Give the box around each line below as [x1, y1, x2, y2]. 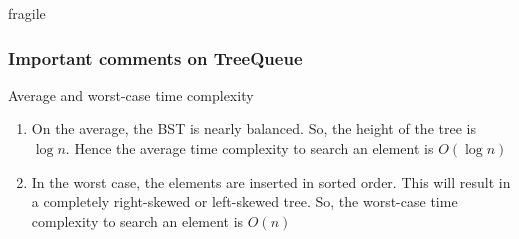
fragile [8, 3, 46, 23]
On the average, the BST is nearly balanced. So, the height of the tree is [31, 118, 476, 139]
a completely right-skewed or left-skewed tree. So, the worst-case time [31, 191, 458, 212]
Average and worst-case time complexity [8, 84, 254, 105]
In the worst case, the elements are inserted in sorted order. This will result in [31, 171, 511, 192]
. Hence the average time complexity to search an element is [65, 138, 434, 158]
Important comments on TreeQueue [8, 45, 303, 70]
